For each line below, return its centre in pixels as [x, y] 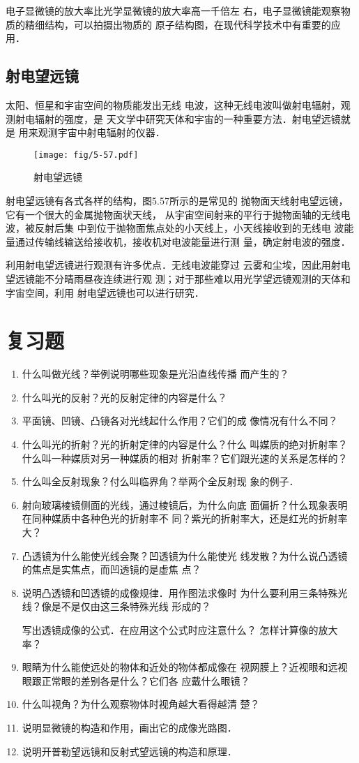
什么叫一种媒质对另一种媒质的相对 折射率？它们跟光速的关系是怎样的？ [185, 458]
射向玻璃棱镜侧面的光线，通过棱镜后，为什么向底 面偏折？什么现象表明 [185, 504]
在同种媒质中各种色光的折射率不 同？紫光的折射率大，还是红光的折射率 [185, 518]
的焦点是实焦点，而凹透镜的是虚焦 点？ [112, 569]
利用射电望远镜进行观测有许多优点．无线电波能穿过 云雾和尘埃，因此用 [168, 265]
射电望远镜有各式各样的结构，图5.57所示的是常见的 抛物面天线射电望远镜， [177, 201]
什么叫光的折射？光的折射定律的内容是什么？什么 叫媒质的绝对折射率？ [185, 444]
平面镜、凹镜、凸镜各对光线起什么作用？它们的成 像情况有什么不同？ [180, 421]
